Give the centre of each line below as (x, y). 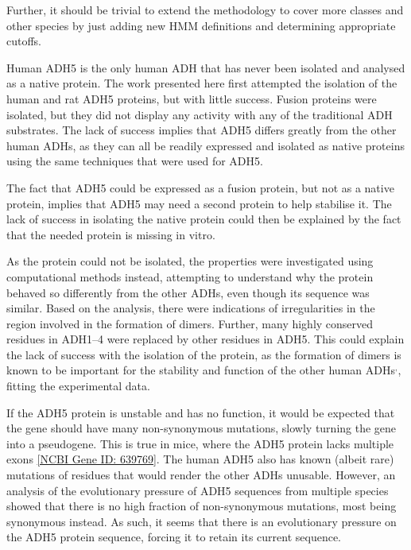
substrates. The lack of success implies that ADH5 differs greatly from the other (202, 130)
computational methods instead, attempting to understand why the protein (190, 276)
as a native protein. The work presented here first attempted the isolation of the (202, 83)
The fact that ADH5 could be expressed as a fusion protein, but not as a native (200, 187)
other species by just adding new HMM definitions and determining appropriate (201, 25)
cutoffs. (24, 41)
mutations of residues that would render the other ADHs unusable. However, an (201, 475)
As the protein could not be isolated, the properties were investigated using (190, 261)
